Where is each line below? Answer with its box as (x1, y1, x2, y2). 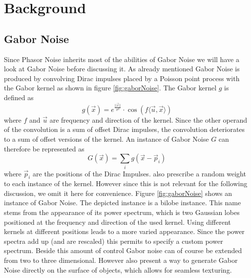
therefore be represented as (4, 143, 84, 153)
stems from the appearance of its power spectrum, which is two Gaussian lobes (4, 207, 240, 217)
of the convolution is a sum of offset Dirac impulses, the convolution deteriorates (4, 124, 245, 134)
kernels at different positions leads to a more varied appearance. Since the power (4, 226, 245, 236)
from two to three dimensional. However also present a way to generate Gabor (4, 255, 238, 265)
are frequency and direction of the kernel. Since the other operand (49, 114, 248, 125)
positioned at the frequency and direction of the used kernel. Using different (4, 216, 231, 227)
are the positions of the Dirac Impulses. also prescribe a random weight (33, 168, 246, 178)
